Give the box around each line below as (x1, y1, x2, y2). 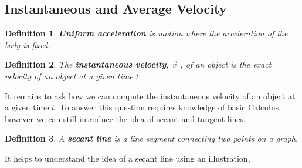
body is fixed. (5, 38, 50, 51)
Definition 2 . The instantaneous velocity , (5, 58, 169, 70)
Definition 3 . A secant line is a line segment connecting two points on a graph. (5, 132, 298, 145)
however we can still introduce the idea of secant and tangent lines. (5, 112, 246, 125)
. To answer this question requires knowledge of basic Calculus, (55, 101, 281, 113)
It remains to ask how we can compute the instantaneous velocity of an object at (5, 89, 296, 102)
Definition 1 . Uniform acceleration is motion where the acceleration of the (5, 27, 288, 39)
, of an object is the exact (180, 58, 272, 70)
